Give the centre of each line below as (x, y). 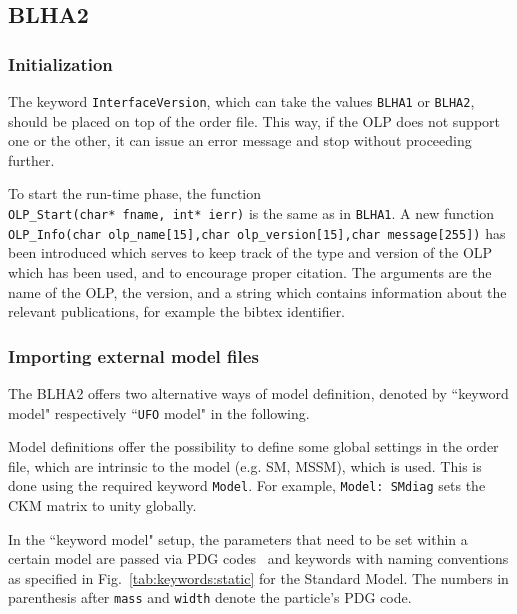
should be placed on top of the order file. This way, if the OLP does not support (254, 120)
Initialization (60, 63)
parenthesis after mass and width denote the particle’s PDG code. (210, 597)
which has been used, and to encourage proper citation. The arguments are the (250, 271)
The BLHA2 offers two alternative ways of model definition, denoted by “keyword (258, 392)
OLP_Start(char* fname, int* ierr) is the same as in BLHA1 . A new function (251, 213)
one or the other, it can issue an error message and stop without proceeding (240, 140)
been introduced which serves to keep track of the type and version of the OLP (250, 252)
